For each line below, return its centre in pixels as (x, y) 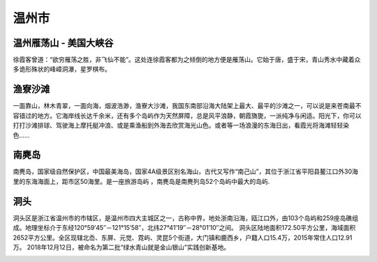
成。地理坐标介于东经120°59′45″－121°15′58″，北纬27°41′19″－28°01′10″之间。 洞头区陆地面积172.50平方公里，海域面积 (184, 228)
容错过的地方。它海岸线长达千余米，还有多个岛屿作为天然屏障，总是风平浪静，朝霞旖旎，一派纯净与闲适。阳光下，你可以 (187, 116)
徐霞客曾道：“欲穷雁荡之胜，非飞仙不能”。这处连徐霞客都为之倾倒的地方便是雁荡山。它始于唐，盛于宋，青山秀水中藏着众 (187, 60)
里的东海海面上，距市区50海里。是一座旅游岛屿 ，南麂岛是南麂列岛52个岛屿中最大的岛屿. (141, 181)
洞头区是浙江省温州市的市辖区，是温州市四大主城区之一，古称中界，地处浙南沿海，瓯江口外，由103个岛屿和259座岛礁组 (186, 218)
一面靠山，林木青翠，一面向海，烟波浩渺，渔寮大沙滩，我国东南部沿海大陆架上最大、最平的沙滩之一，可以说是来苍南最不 (187, 106)
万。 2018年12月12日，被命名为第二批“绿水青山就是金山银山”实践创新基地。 (121, 247)
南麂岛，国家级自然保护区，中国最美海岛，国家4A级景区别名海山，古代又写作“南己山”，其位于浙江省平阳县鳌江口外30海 (186, 171)
